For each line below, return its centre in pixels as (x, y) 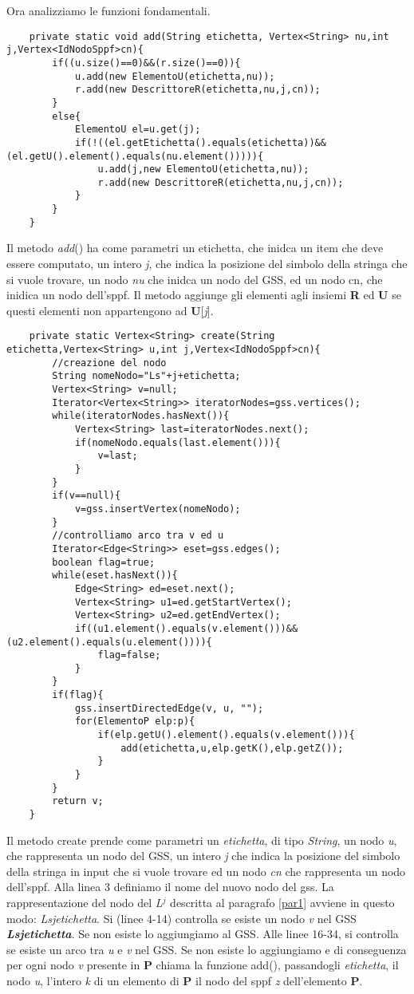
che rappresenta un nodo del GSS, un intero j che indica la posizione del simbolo (203, 856)
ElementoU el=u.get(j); (138, 130)
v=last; (118, 456)
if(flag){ (78, 695)
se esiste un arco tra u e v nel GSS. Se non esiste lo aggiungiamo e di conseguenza (207, 949)
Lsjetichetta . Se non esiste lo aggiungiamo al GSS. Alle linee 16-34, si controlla (203, 934)
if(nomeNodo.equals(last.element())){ (177, 442)
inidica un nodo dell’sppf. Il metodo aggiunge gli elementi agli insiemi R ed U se (204, 295)
